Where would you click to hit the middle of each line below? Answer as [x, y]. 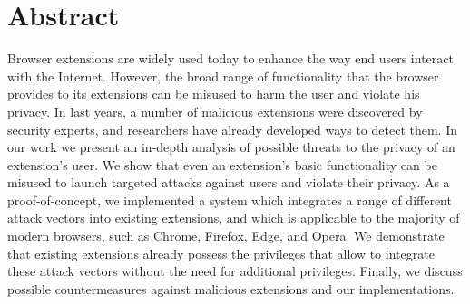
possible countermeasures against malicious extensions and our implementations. [231, 288]
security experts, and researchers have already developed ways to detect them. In [233, 129]
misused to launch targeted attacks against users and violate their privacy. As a [229, 182]
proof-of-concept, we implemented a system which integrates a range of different [230, 199]
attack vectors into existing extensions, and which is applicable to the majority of [234, 218]
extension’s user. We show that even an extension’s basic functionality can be [222, 164]
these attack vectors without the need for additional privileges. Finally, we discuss [235, 271]
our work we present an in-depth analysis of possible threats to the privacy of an [231, 147]
